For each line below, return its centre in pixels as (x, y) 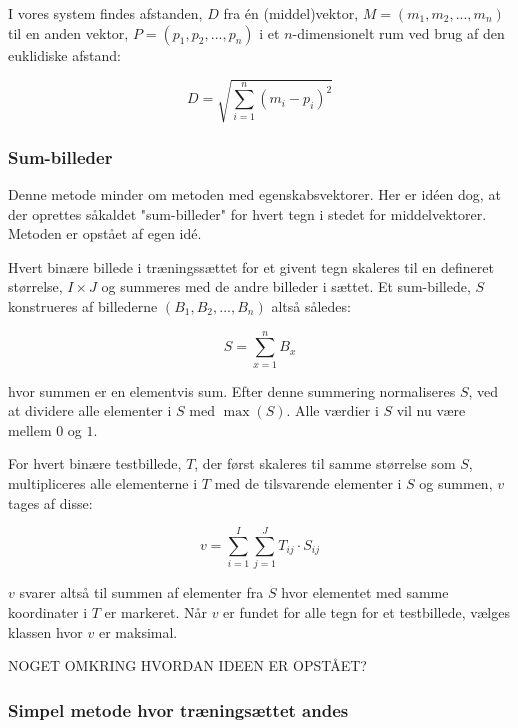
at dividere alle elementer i (90, 410)
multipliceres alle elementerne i (103, 483)
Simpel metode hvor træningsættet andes (178, 709)
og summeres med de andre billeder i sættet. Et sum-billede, (286, 286)
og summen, (456, 483)
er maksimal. (138, 631)
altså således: (311, 305)
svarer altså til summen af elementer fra (141, 592)
